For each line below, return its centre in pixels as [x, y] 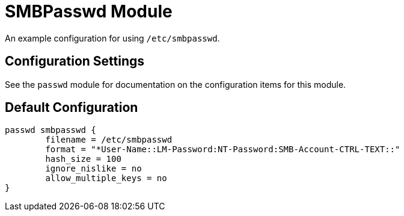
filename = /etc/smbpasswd [109, 140]
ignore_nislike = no [93, 169]
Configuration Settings [75, 61]
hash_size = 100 [83, 159]
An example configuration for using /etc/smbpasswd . [112, 38]
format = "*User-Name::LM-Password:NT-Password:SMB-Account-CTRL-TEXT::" [223, 150]
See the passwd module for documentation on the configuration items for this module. [176, 84]
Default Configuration [72, 108]
